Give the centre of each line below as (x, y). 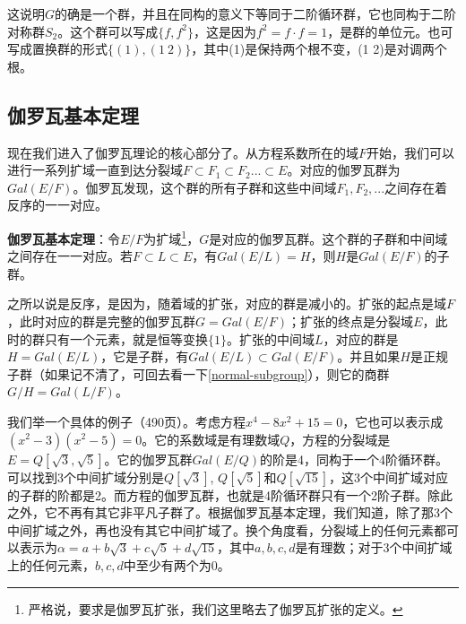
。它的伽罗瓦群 (148, 459)
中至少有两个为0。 (177, 564)
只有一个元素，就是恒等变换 (126, 338)
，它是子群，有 (145, 356)
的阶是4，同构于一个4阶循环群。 (354, 459)
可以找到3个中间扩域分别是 (86, 477)
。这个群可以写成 (108, 31)
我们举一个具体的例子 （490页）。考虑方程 (126, 421)
